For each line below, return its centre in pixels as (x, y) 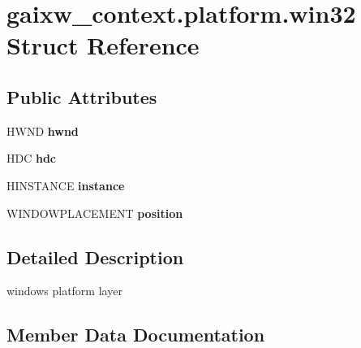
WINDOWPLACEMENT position (95, 213)
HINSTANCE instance (66, 185)
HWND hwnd (43, 130)
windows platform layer (64, 291)
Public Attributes (82, 96)
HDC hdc (32, 158)
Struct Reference (103, 45)
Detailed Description (95, 257)
